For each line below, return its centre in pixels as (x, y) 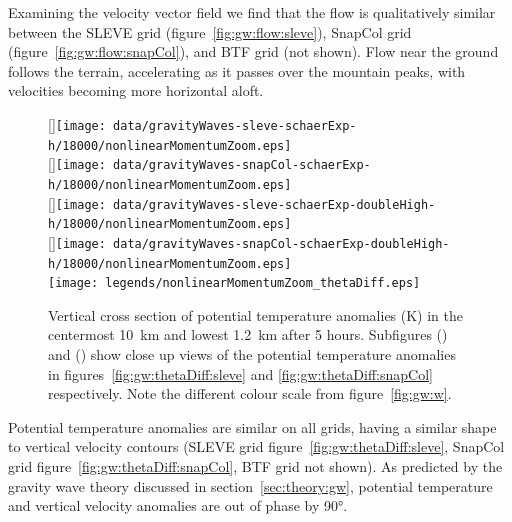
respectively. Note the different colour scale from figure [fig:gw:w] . (250, 393)
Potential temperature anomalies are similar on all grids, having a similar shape (252, 426)
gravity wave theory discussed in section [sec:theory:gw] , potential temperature (250, 485)
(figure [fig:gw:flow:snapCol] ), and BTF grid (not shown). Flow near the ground (253, 51)
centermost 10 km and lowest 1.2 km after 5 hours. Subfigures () (248, 334)
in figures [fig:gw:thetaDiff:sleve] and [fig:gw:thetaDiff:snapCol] (240, 373)
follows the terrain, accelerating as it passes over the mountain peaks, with (237, 70)
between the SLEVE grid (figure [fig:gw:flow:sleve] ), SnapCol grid (210, 31)
